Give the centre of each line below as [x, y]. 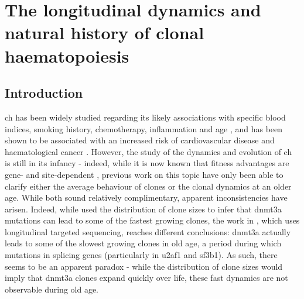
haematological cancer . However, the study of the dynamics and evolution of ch [148, 151]
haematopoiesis [67, 55]
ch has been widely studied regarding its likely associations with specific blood [145, 117]
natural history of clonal [105, 32]
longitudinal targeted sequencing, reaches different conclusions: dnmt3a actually [148, 231]
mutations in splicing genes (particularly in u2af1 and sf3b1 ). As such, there [141, 255]
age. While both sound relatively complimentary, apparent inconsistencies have [146, 197]
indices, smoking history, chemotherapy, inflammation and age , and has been [144, 128]
